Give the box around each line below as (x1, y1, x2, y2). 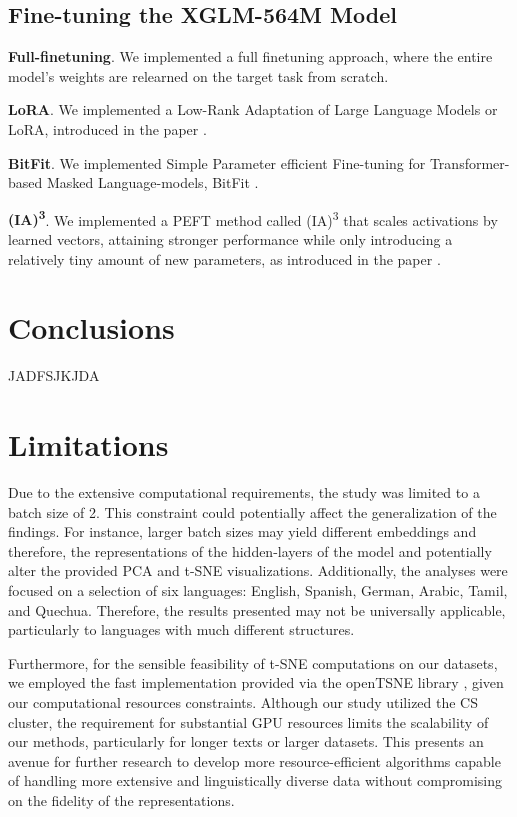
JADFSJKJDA (8, 365, 100, 386)
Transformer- (429, 152, 510, 173)
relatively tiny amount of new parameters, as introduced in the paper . (8, 248, 441, 269)
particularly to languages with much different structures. (8, 619, 355, 640)
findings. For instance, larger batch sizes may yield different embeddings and (8, 521, 477, 542)
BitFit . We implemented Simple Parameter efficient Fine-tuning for (8, 152, 426, 173)
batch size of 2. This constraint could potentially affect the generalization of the (8, 501, 497, 522)
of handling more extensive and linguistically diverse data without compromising (8, 770, 502, 791)
